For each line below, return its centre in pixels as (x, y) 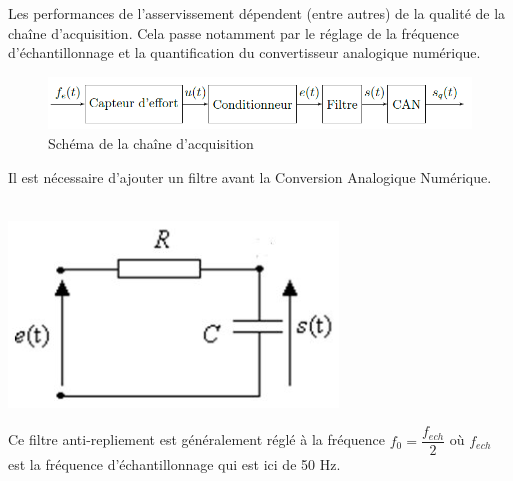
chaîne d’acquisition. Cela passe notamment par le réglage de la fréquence (234, 32)
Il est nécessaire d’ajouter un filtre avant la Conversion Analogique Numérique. (250, 176)
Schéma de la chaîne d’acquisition (151, 142)
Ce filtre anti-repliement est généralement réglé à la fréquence (197, 439)
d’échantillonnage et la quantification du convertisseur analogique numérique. (244, 52)
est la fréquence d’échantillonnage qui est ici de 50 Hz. (174, 464)
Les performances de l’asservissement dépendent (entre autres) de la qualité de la (257, 13)
